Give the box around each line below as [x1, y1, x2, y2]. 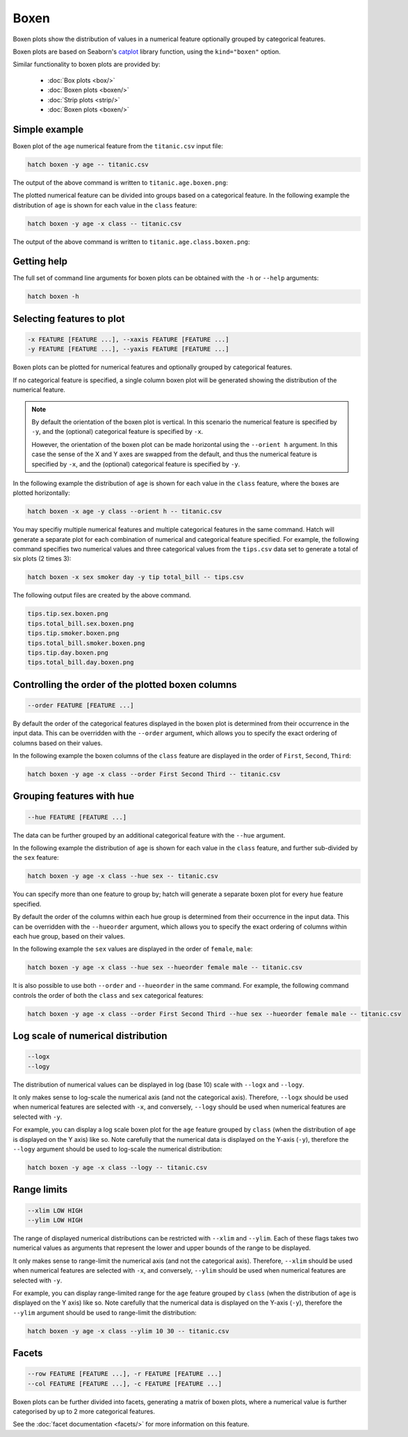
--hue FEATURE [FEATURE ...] [27, 813, 127, 821]
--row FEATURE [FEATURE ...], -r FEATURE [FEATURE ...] [27, 1370, 222, 1378]
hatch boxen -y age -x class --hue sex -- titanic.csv [27, 872, 218, 880]
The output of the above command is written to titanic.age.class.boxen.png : [13, 237, 250, 246]
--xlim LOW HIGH [27, 1207, 83, 1214]
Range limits [13, 1184, 68, 1195]
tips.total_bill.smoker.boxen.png [27, 639, 145, 647]
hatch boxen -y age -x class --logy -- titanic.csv [27, 1163, 208, 1171]
